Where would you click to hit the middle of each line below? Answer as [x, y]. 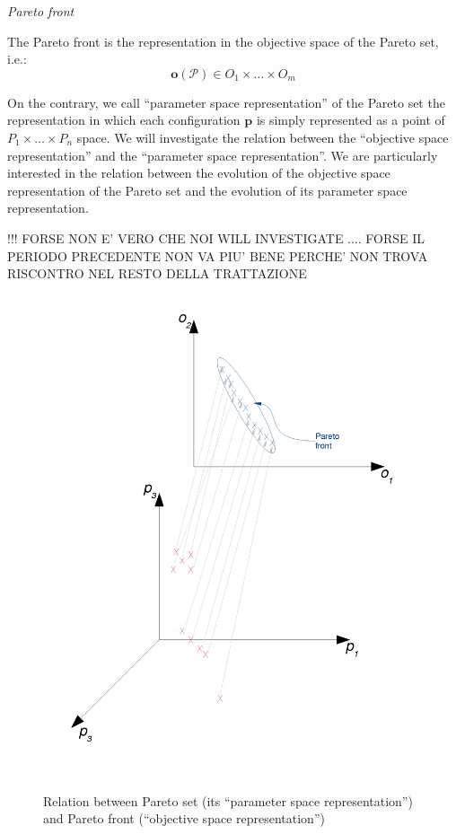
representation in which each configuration [124, 120]
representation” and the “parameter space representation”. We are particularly [223, 155]
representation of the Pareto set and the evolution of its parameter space [207, 190]
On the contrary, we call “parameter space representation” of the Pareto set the [226, 102]
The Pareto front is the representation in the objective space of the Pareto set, [223, 41]
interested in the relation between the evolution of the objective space [199, 173]
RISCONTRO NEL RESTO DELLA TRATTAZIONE [157, 273]
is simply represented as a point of [351, 120]
